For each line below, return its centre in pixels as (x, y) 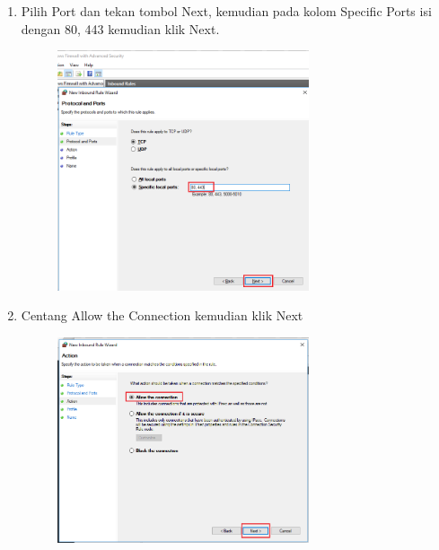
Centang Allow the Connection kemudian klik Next (162, 315)
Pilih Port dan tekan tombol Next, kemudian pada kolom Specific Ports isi (226, 11)
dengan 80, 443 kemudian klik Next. (120, 28)
